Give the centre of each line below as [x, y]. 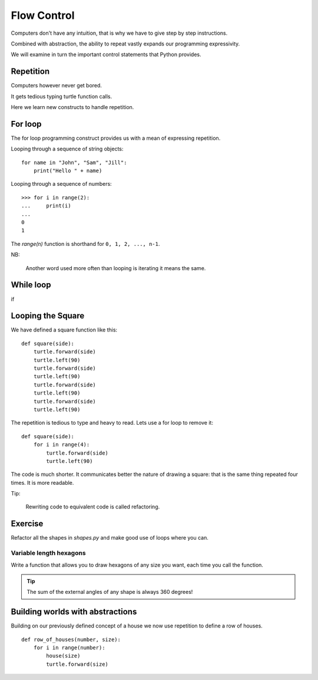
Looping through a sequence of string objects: [67, 149]
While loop [31, 285]
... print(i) [46, 206]
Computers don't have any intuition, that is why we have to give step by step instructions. [119, 33]
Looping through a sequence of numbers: [61, 184]
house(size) [63, 656]
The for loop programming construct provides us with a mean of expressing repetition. [116, 138]
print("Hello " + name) [68, 171]
